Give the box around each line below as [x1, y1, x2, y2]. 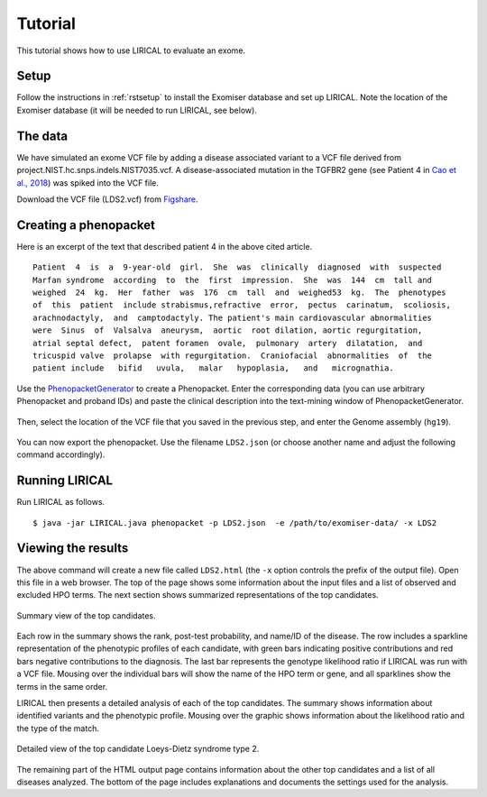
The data [16, 128, 68, 143]
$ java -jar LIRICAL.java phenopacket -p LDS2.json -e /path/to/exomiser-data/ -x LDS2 [32, 518, 437, 527]
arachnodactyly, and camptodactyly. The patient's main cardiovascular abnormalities [32, 312, 433, 323]
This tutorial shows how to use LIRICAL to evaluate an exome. [16, 45, 246, 56]
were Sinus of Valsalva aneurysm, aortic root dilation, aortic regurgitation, [32, 325, 423, 335]
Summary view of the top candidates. [16, 609, 157, 621]
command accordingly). [16, 449, 106, 460]
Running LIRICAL [16, 473, 113, 489]
